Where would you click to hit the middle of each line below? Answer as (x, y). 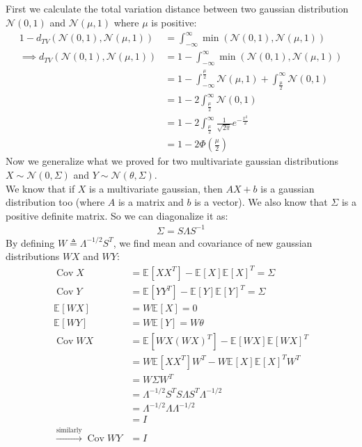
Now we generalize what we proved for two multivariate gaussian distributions (172, 161)
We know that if (40, 188)
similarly (69, 431)
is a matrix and (151, 202)
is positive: (174, 22)
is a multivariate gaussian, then (156, 188)
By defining (30, 242)
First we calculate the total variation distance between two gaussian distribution (177, 9)
